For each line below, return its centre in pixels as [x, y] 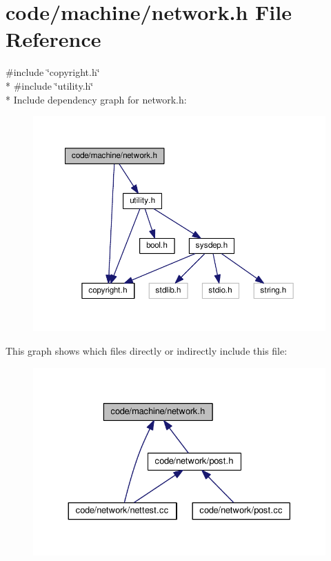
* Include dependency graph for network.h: [96, 99]
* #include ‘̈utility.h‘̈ [50, 85]
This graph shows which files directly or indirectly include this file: [147, 350]
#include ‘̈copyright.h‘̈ [53, 72]
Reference [53, 39]
